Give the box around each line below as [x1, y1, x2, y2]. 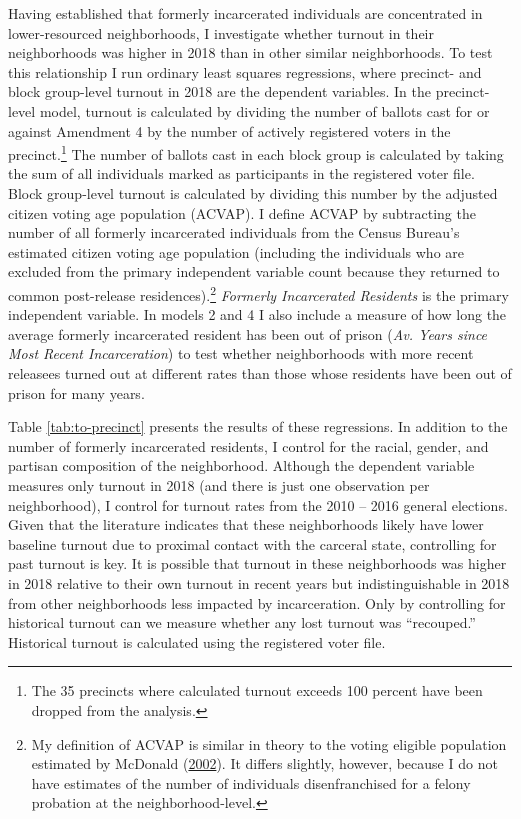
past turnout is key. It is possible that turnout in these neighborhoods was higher [8, 553, 507, 574]
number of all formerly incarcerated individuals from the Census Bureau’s [8, 222, 460, 243]
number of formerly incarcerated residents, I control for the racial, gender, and [8, 435, 489, 456]
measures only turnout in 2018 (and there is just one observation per [8, 474, 430, 495]
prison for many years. [8, 382, 145, 403]
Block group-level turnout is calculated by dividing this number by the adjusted [8, 183, 498, 203]
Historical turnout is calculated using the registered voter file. [8, 631, 386, 652]
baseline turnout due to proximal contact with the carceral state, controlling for [8, 533, 497, 554]
